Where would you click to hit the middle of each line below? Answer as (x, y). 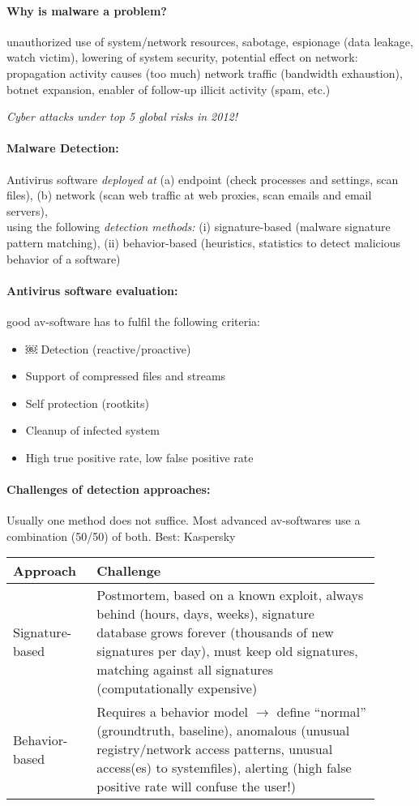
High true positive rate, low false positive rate (139, 457)
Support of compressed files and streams (126, 376)
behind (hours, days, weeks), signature (205, 614)
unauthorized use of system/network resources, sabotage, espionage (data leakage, (210, 41)
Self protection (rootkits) (88, 403)
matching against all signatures (185, 670)
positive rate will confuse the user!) (196, 787)
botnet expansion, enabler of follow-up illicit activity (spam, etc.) (169, 89)
